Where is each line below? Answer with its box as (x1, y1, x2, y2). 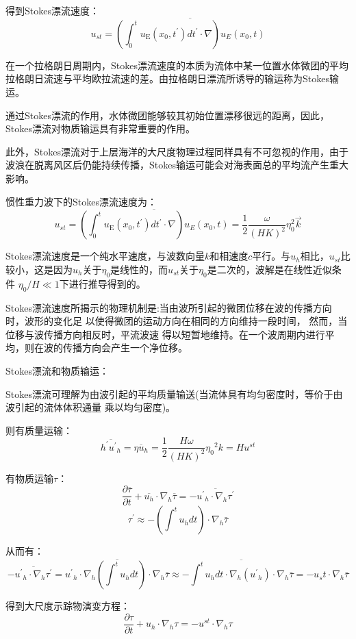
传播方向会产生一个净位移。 (62, 340, 188, 355)
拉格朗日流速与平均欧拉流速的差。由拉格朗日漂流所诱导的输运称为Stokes (5, 71, 329, 86)
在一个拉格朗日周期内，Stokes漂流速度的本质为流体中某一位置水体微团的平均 (5, 58, 348, 72)
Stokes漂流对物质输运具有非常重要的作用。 (5, 121, 195, 136)
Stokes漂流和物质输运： (5, 363, 109, 377)
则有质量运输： (5, 423, 73, 437)
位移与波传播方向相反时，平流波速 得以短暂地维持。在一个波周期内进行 (5, 327, 325, 341)
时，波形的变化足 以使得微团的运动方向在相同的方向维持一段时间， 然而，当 (5, 314, 348, 328)
